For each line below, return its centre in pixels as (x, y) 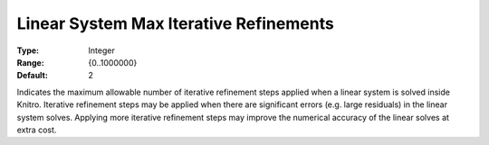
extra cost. (37, 130)
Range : (30, 62)
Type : (28, 50)
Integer (101, 50)
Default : (33, 76)
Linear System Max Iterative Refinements (175, 23)
